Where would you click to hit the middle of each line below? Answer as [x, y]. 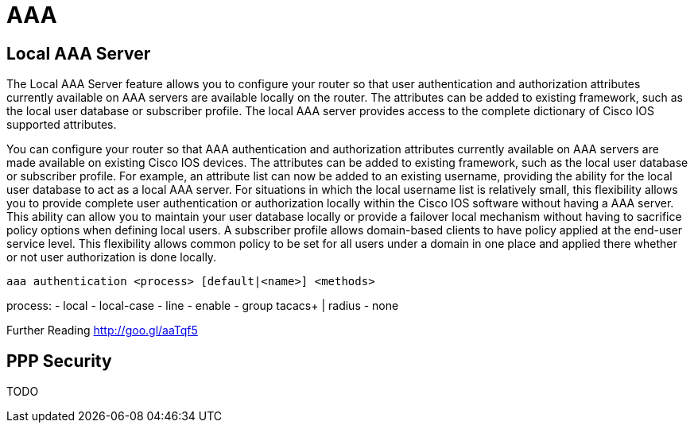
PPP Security [59, 361]
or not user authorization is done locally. [112, 257]
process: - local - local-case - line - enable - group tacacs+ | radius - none [203, 306]
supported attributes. [62, 125]
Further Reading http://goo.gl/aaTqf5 [102, 330]
